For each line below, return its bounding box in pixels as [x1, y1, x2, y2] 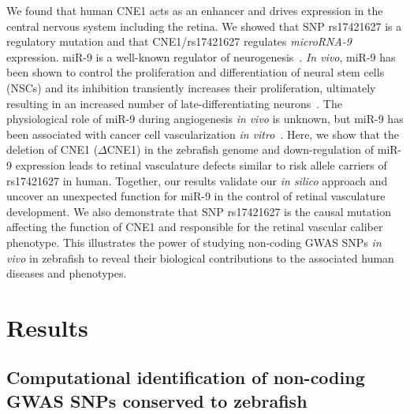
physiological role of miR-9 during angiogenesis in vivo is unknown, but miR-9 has [6, 110, 404, 127]
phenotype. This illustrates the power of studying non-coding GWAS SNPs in [6, 233, 382, 250]
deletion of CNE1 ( [6, 141, 99, 158]
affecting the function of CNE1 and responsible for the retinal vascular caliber [6, 218, 383, 235]
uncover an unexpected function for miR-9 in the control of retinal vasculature [6, 188, 386, 204]
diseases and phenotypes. [6, 265, 127, 282]
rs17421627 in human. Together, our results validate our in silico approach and [6, 172, 388, 188]
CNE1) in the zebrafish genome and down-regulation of [106, 141, 375, 158]
